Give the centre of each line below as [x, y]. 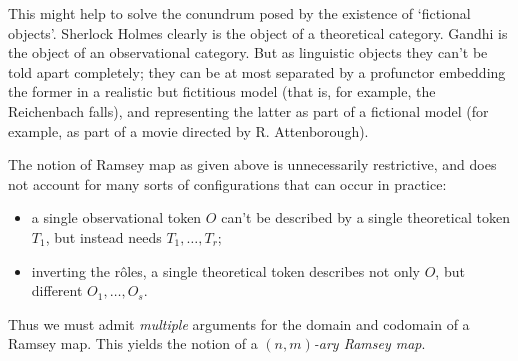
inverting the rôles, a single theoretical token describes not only [225, 270]
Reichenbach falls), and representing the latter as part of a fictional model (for [248, 110]
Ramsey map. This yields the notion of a [133, 343]
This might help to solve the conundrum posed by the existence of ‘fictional [239, 13]
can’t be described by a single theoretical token [365, 217]
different [57, 290]
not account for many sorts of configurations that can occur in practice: [227, 183]
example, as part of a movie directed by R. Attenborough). [188, 130]
